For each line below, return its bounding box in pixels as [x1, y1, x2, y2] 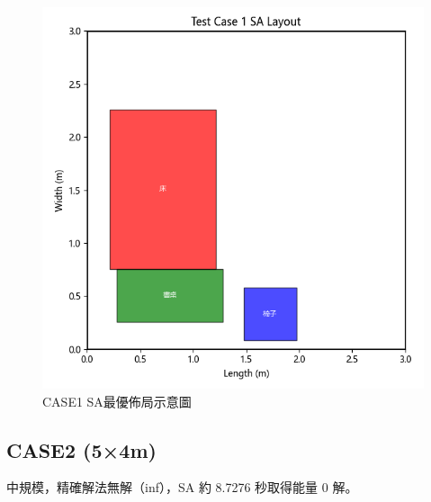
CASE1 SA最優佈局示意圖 [42, 391, 192, 410]
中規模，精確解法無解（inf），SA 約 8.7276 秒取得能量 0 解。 [6, 478, 358, 497]
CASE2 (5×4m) [6, 435, 157, 463]
